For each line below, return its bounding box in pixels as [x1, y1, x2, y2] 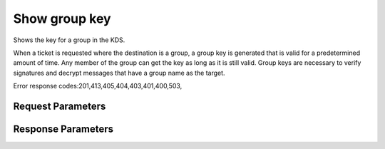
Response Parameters [13, 123, 114, 135]
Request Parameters [13, 100, 106, 112]
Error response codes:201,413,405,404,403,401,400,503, [13, 82, 183, 91]
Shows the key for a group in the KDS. [13, 36, 125, 44]
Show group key [13, 11, 111, 26]
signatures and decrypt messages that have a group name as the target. [13, 68, 225, 77]
